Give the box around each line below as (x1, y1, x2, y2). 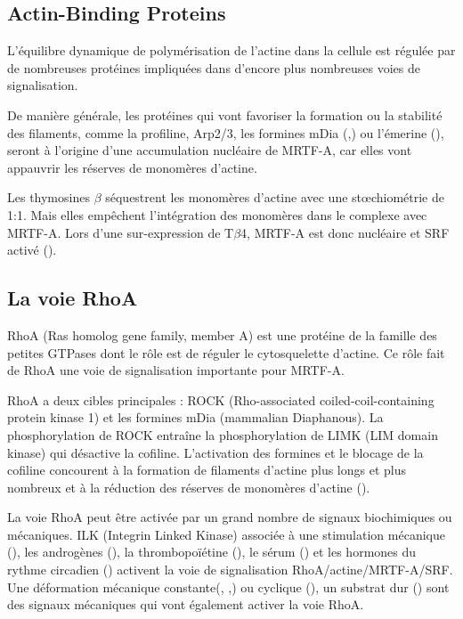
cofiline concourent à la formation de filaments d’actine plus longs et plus (7, 460, 406, 479)
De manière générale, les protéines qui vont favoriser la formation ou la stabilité (7, 105, 443, 124)
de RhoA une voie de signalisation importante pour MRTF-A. (7, 361, 345, 379)
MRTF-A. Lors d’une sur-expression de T (7, 223, 234, 241)
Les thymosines (7, 188, 90, 207)
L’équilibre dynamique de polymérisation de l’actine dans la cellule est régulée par (7, 41, 456, 60)
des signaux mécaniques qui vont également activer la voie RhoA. (7, 595, 364, 614)
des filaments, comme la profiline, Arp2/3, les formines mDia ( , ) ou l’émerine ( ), (7, 123, 444, 142)
